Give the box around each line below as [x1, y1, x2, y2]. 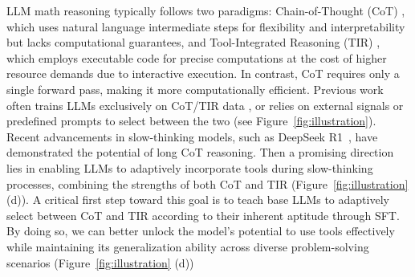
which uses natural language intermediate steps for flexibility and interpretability [6, 18, 405, 35]
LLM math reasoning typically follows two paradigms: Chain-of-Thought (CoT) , [6, 2, 405, 18]
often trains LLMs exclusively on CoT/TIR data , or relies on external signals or [6, 96, 404, 113]
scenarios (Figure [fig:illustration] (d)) [6, 254, 194, 271]
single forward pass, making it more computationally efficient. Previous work [6, 80, 384, 97]
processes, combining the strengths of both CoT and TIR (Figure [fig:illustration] [6, 175, 409, 192]
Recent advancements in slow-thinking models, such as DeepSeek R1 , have [6, 128, 378, 145]
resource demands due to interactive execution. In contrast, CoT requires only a [6, 65, 400, 82]
